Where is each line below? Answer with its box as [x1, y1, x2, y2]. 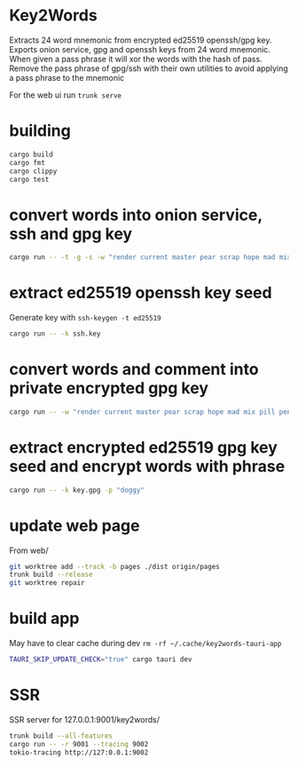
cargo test [9, 175, 50, 184]
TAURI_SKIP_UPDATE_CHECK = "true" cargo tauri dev [9, 655, 192, 664]
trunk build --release [9, 570, 93, 580]
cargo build [9, 150, 53, 159]
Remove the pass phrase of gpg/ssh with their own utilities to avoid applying [9, 63, 288, 74]
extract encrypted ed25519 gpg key [9, 438, 278, 457]
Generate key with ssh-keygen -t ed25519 [9, 312, 161, 323]
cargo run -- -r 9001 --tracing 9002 [9, 739, 149, 748]
